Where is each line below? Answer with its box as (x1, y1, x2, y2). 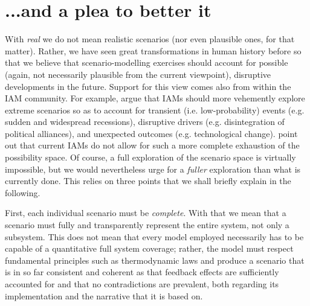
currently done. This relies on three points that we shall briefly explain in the (5, 174, 291, 187)
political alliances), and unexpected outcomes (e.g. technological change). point (5, 127, 298, 139)
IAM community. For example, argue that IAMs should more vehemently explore (5, 92, 305, 104)
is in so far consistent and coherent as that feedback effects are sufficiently (5, 266, 279, 278)
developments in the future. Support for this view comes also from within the (5, 80, 291, 92)
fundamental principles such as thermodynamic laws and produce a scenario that (5, 253, 305, 266)
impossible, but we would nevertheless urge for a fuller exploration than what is (5, 162, 301, 175)
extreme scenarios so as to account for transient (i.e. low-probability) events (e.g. (5, 103, 305, 116)
